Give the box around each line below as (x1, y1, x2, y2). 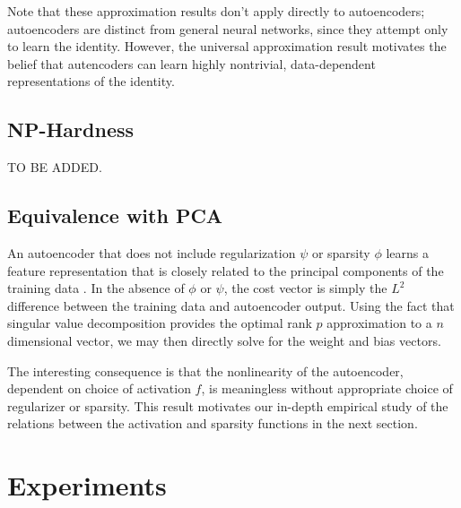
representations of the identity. (7, 72, 175, 90)
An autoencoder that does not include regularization (7, 243, 296, 262)
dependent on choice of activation (7, 379, 191, 398)
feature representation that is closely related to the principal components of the (7, 261, 444, 280)
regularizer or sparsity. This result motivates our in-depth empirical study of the (7, 396, 448, 415)
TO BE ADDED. (7, 158, 102, 177)
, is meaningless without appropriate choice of (201, 379, 453, 398)
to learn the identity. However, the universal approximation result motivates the (7, 37, 447, 56)
